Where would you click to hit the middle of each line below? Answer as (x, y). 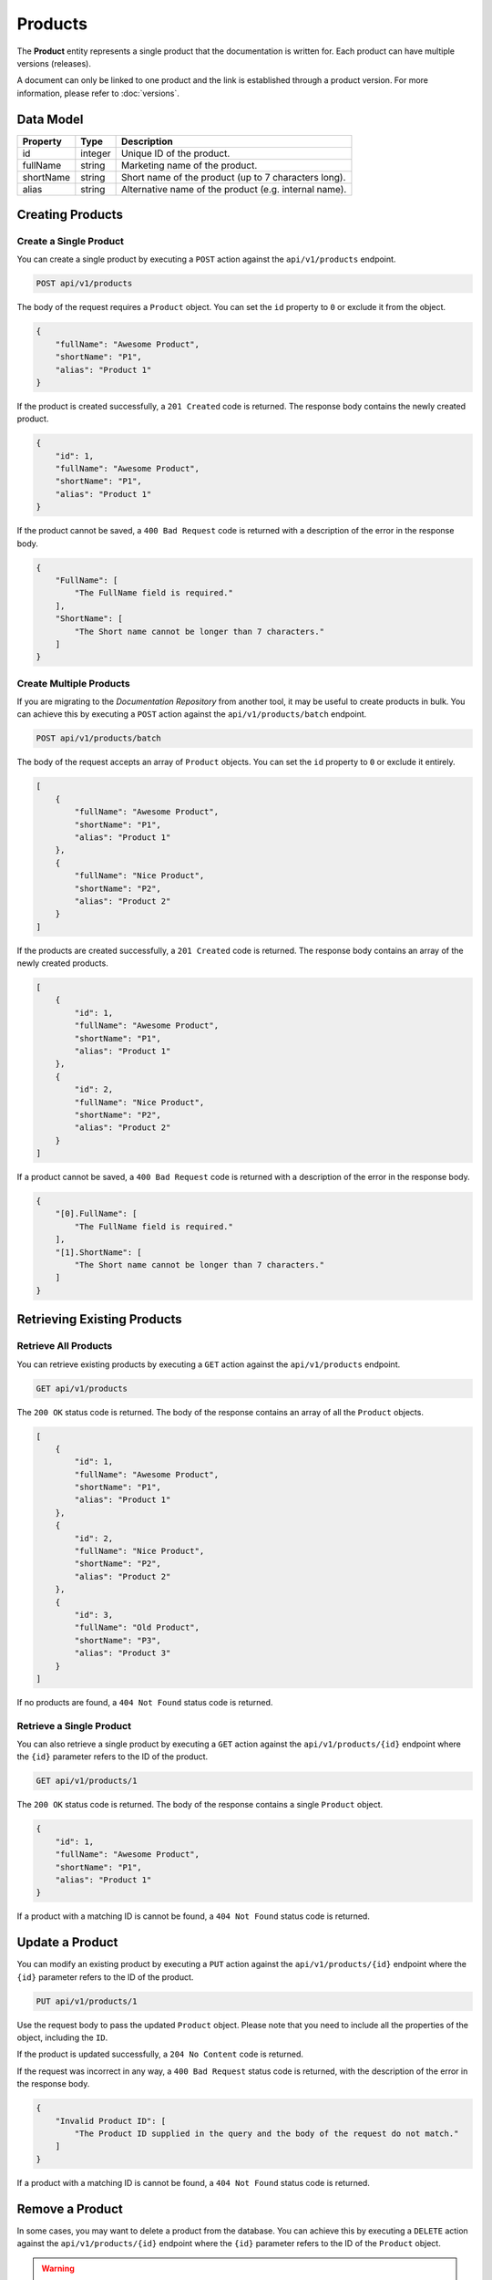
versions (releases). (54, 63)
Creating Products (70, 215)
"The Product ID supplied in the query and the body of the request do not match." (266, 2133)
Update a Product (67, 1943)
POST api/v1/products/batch (98, 738)
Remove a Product (70, 2208)
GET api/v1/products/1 (87, 1781)
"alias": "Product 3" (123, 1653)
